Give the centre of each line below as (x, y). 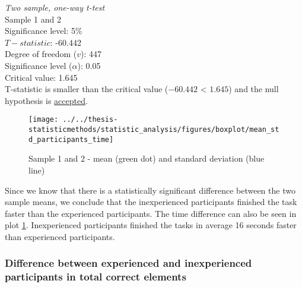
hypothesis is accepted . (46, 100)
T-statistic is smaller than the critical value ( (87, 89)
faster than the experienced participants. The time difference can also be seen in (151, 213)
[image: (44, 120)
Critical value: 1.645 (41, 77)
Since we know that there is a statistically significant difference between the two (150, 190)
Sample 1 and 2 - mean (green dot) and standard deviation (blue (147, 158)
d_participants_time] (71, 139)
